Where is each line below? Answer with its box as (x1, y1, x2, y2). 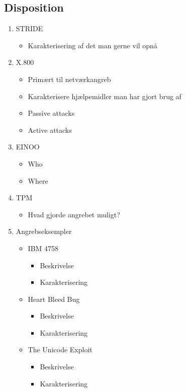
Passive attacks (28, 108, 75, 118)
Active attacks (28, 124, 72, 135)
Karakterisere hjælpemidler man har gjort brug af (28, 91, 181, 101)
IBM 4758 (28, 243, 59, 253)
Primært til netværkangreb (28, 73, 111, 84)
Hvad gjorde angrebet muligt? (28, 209, 120, 219)
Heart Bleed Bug (28, 293, 80, 304)
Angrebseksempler (16, 226, 72, 237)
